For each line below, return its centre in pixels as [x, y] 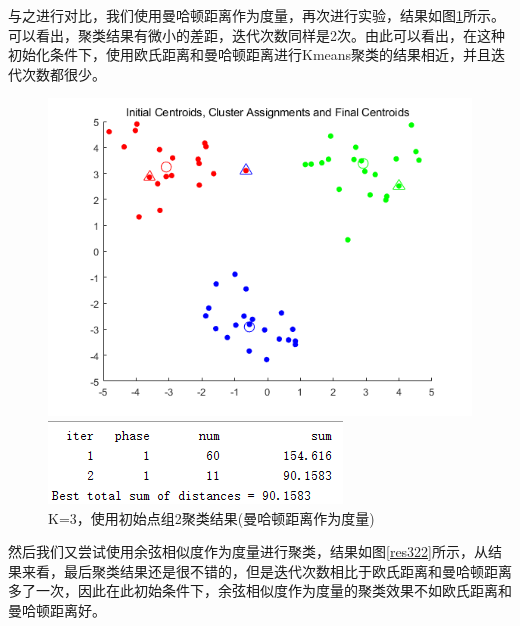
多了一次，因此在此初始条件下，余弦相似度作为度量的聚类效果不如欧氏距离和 [260, 590]
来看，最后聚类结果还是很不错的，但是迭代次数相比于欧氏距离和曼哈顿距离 [266, 570]
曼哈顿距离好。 [57, 609]
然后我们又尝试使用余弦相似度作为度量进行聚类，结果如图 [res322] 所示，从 [248, 551]
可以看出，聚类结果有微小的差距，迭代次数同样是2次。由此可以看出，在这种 [256, 34]
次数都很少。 [63, 73]
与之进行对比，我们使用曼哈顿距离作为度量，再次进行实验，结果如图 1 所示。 [256, 15]
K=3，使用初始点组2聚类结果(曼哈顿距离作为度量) [211, 517]
